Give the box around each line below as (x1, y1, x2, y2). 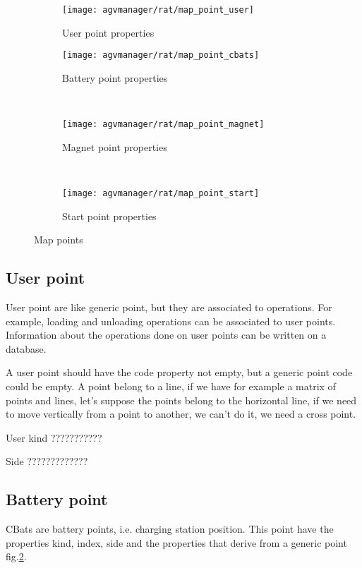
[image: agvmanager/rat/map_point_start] (62, 188, 260, 198)
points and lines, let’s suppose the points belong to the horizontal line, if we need (6, 392, 357, 407)
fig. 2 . (6, 549, 27, 564)
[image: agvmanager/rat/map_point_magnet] (62, 119, 265, 130)
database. (6, 341, 47, 356)
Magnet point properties (62, 139, 167, 154)
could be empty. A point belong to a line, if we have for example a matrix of (6, 378, 336, 393)
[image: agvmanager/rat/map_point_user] (62, 5, 255, 15)
